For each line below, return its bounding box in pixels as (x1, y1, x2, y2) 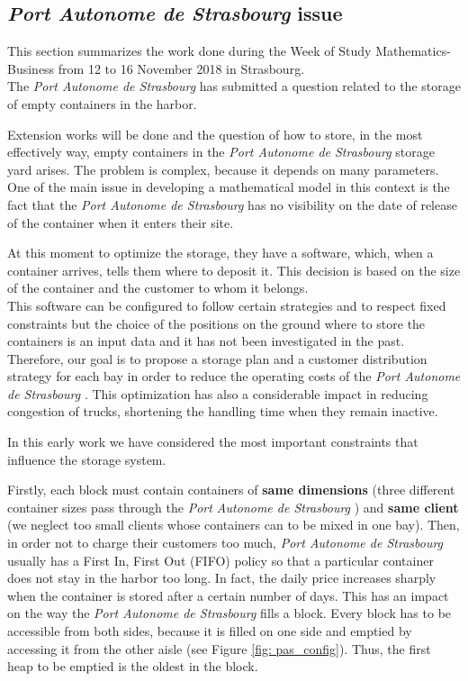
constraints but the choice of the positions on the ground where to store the (7, 313, 426, 332)
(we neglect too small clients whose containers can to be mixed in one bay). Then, (7, 515, 460, 534)
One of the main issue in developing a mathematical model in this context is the (7, 177, 450, 196)
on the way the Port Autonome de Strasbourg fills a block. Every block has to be (7, 604, 452, 622)
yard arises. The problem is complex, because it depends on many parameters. (7, 159, 439, 178)
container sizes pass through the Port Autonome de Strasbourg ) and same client (7, 497, 459, 516)
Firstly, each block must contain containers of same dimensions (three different (7, 480, 455, 499)
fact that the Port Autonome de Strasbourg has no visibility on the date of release (7, 195, 457, 213)
